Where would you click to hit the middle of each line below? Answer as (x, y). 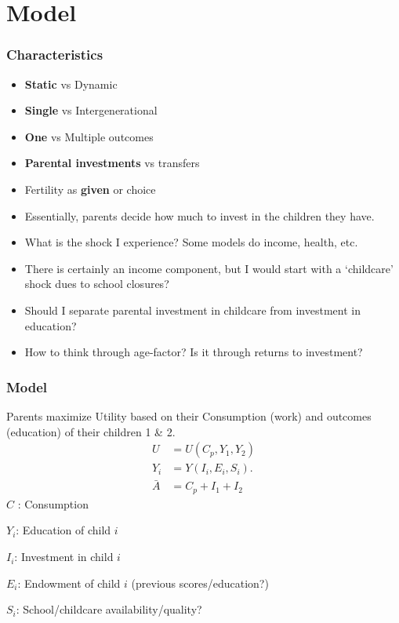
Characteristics (55, 55)
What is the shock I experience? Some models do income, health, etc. (191, 242)
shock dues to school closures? (97, 284)
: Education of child (63, 530)
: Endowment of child (69, 583)
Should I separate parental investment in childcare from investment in (192, 310)
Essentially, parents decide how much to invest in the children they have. (199, 215)
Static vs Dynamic (71, 84)
